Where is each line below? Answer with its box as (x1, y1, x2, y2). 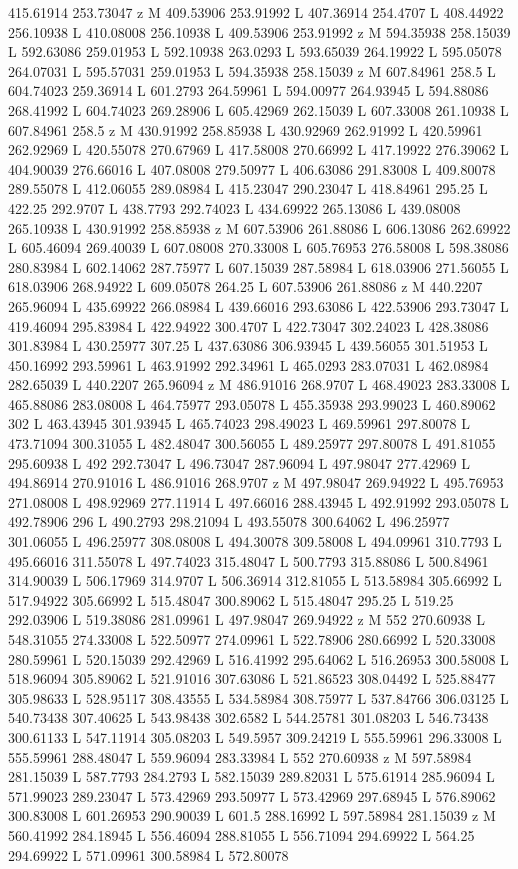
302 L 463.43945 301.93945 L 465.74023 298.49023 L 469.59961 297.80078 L (8, 413, 470, 434)
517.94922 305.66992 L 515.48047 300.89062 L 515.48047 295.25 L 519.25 (8, 589, 454, 610)
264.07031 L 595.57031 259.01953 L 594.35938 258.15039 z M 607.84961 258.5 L (8, 60, 496, 81)
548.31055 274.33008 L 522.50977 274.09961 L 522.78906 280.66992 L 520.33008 (8, 629, 496, 649)
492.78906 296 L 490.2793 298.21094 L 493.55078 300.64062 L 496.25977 (8, 511, 450, 532)
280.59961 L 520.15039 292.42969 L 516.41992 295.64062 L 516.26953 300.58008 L (8, 648, 509, 669)
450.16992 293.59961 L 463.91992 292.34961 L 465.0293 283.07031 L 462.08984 (8, 354, 489, 375)
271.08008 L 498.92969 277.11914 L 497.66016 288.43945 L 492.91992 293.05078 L (8, 491, 509, 512)
